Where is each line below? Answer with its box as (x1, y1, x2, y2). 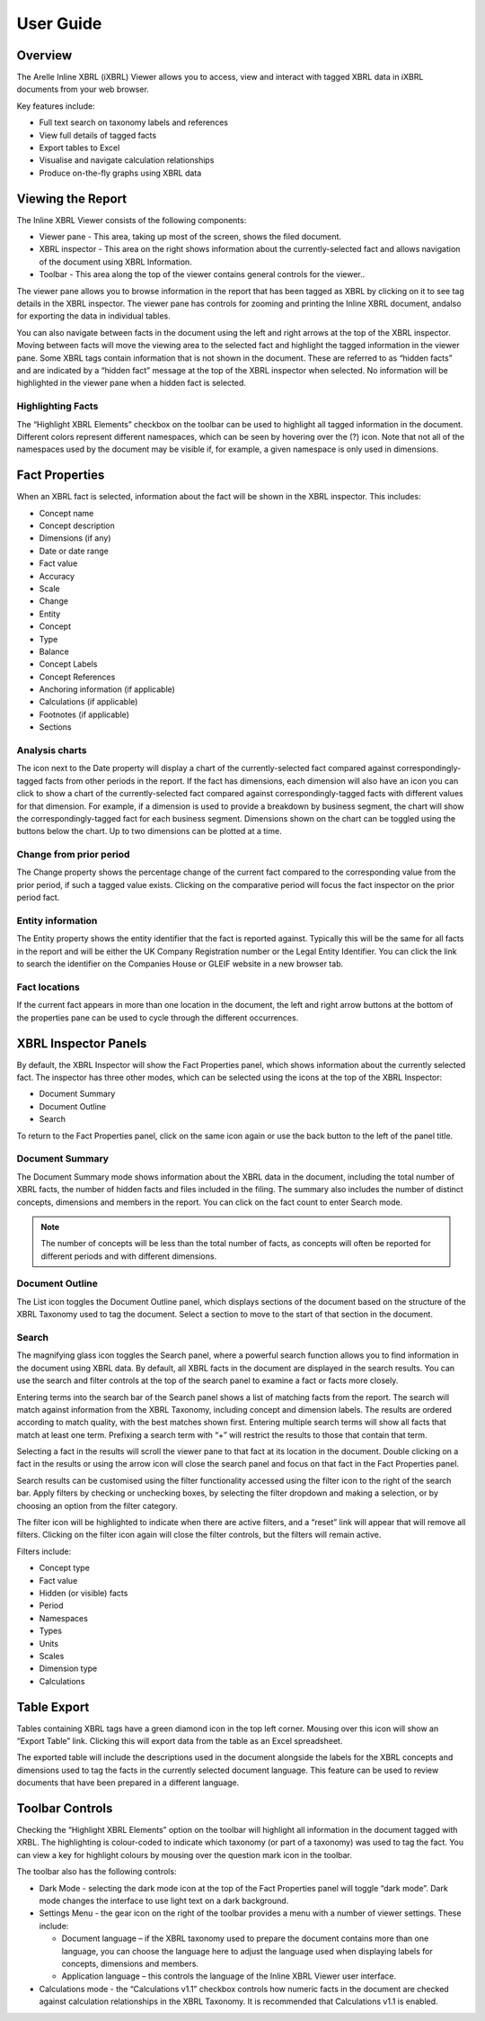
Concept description (39, 520, 116, 531)
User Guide (16, 13, 102, 33)
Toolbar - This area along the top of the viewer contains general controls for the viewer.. (39, 269, 366, 280)
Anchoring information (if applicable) (39, 684, 175, 695)
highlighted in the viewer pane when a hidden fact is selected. (16, 378, 246, 389)
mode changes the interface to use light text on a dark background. (39, 1895, 289, 1907)
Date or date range (39, 545, 110, 556)
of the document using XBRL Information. (39, 256, 192, 267)
